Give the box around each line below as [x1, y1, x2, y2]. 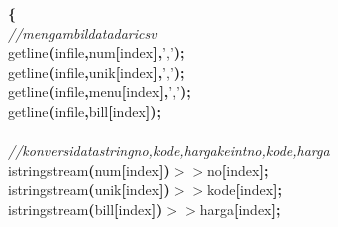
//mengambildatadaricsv [8, 22, 157, 43]
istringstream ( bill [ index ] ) [8, 198, 163, 219]
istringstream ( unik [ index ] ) [8, 179, 170, 200]
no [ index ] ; [207, 159, 269, 180]
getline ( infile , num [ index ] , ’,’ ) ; [8, 42, 185, 63]
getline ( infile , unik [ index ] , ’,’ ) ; [8, 61, 185, 82]
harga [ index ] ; [199, 198, 281, 219]
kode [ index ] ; [207, 179, 282, 200]
